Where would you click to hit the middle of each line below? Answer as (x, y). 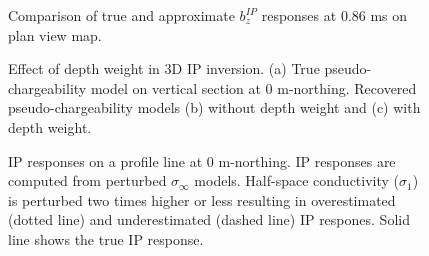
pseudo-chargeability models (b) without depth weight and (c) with (214, 107)
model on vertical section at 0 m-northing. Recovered (253, 87)
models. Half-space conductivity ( (297, 180)
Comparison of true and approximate (121, 15)
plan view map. (55, 34)
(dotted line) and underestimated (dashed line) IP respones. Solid (209, 219)
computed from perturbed (87, 180)
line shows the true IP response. (106, 238)
